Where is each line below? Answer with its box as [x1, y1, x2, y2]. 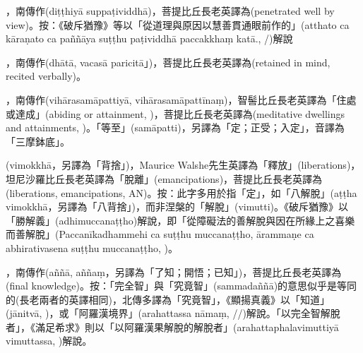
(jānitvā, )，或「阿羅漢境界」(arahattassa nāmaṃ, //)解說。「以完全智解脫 [6, 306, 340, 321]
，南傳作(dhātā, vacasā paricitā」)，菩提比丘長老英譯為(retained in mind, [6, 54, 331, 69]
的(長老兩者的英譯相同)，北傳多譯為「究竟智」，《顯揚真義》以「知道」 [6, 292, 330, 306]
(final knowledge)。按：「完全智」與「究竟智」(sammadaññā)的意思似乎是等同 [6, 278, 357, 293]
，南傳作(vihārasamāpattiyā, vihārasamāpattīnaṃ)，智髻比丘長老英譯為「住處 [6, 92, 357, 107]
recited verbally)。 [6, 68, 87, 83]
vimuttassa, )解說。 [6, 333, 93, 348]
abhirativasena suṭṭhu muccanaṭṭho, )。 [6, 240, 179, 255]
